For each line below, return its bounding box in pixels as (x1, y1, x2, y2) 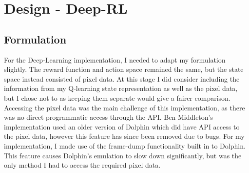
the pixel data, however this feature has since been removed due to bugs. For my (4, 131, 245, 141)
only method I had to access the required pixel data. (4, 160, 161, 170)
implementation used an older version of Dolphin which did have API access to (4, 121, 240, 131)
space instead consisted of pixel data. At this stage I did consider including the (4, 73, 240, 84)
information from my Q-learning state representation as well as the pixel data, (4, 83, 238, 93)
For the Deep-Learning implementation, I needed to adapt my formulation (4, 54, 226, 65)
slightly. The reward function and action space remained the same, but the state (4, 64, 244, 74)
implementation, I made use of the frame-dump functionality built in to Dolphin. (4, 140, 246, 151)
